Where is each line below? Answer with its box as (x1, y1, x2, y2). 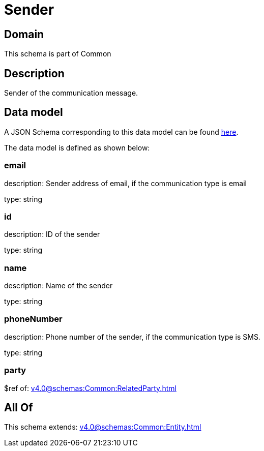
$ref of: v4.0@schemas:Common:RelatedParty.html (4, 383, 177, 393)
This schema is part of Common (4, 49, 111, 58)
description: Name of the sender (4, 281, 113, 290)
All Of (4, 401, 33, 414)
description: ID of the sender (4, 230, 100, 239)
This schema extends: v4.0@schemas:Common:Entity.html (4, 423, 201, 432)
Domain (4, 27, 44, 41)
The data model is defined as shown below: (4, 143, 150, 152)
